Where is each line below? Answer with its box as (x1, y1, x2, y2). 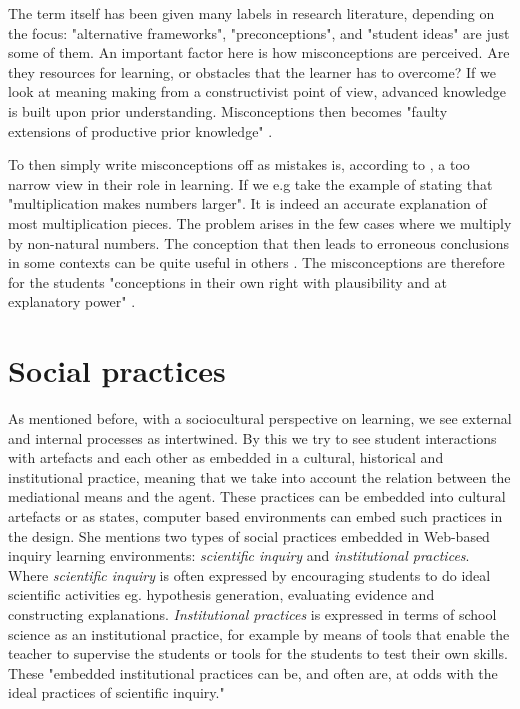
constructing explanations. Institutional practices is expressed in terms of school (8, 603, 497, 624)
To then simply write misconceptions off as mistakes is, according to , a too (8, 154, 470, 175)
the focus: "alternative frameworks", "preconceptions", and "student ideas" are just (8, 22, 510, 43)
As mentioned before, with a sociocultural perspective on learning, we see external (8, 408, 512, 429)
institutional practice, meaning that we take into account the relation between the (8, 466, 511, 487)
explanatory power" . (8, 291, 136, 312)
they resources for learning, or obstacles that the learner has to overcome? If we (8, 61, 496, 82)
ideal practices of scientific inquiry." (8, 682, 225, 703)
